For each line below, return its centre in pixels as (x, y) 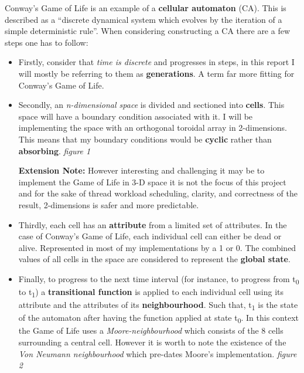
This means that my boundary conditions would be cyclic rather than (145, 139)
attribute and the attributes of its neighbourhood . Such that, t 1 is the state (158, 305)
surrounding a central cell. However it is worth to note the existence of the (152, 342)
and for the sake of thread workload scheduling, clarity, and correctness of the (158, 193)
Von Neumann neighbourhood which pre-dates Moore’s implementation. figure (158, 353)
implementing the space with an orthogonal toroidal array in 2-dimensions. (153, 128)
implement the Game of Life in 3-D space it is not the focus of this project (152, 182)
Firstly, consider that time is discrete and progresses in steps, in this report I (156, 62)
